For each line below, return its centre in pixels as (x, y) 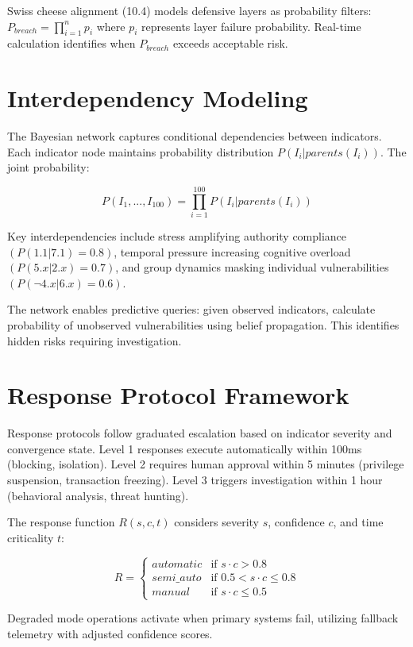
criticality (31, 537)
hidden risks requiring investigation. (95, 340)
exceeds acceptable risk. (230, 43)
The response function (61, 522)
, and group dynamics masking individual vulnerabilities (252, 267)
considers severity (216, 522)
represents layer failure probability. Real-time (251, 26)
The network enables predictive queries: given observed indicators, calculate (191, 309)
